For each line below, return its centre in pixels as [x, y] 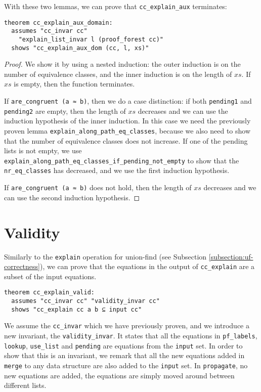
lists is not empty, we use [43, 150]
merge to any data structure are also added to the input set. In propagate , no [126, 365]
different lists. [25, 385]
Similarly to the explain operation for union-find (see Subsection [105, 256]
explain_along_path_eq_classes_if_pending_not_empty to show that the [122, 160]
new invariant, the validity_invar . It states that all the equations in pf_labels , [131, 336]
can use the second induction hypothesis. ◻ [72, 197]
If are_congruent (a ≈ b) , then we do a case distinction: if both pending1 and [128, 101]
